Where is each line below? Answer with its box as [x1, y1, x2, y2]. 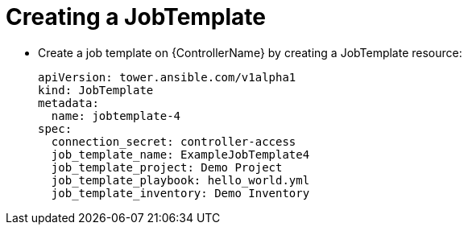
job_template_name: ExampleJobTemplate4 [51, 147, 310, 161]
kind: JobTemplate [38, 83, 154, 97]
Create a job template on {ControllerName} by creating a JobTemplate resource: [38, 45, 462, 60]
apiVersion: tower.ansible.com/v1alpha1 [38, 70, 296, 84]
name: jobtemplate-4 [51, 109, 181, 122]
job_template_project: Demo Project [51, 160, 283, 174]
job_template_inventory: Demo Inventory [51, 186, 310, 200]
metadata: [38, 96, 99, 109]
